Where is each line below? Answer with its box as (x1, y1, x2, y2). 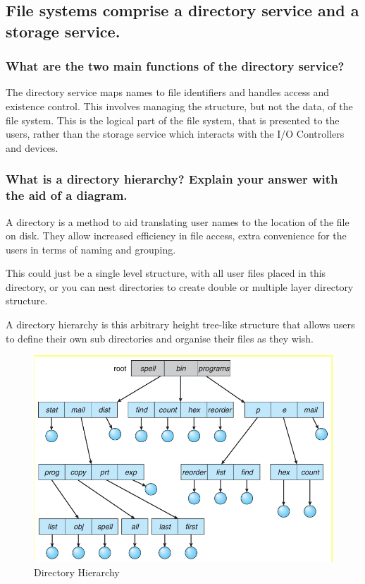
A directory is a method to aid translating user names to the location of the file (6, 214, 349, 229)
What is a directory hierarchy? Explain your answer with (6, 170, 338, 188)
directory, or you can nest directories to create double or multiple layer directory (6, 279, 354, 294)
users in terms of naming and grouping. (6, 242, 176, 256)
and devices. (6, 140, 58, 155)
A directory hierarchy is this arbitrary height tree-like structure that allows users (6, 317, 355, 332)
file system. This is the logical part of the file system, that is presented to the (6, 112, 340, 127)
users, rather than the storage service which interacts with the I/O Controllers (6, 126, 345, 141)
